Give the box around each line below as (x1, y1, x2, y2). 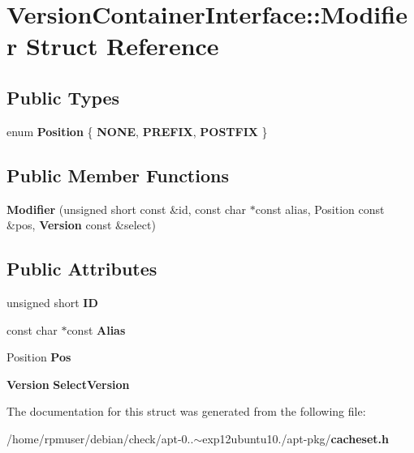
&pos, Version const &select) (6, 216, 156, 233)
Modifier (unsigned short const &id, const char (6, 200, 247, 217)
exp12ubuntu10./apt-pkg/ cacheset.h (202, 429, 389, 447)
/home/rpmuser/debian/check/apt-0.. (6, 429, 194, 447)
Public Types (6, 84, 120, 109)
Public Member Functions (6, 162, 229, 187)
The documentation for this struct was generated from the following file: (6, 403, 366, 420)
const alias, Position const (255, 200, 385, 217)
